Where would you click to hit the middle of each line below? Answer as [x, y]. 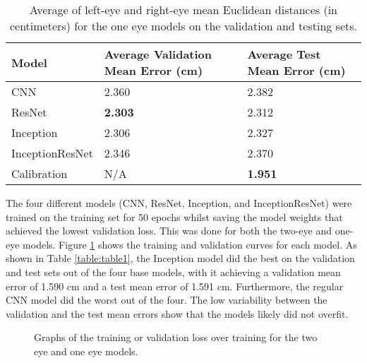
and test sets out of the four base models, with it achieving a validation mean [173, 272]
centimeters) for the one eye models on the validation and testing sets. [183, 26]
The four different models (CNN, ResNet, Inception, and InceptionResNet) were [179, 203]
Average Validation [158, 54]
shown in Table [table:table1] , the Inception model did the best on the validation [180, 258]
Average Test [284, 54]
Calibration [40, 173]
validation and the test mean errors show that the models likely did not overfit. [177, 313]
